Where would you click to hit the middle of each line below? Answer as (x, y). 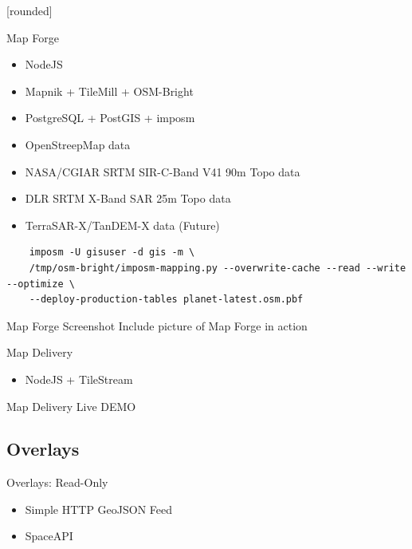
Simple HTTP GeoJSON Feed (99, 509)
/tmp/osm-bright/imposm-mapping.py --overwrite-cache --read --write (218, 268)
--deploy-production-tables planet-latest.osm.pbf (166, 300)
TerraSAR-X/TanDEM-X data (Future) (122, 225)
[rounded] (29, 10)
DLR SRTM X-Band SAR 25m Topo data (128, 198)
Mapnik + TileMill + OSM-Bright (109, 91)
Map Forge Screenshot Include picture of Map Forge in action (157, 325)
